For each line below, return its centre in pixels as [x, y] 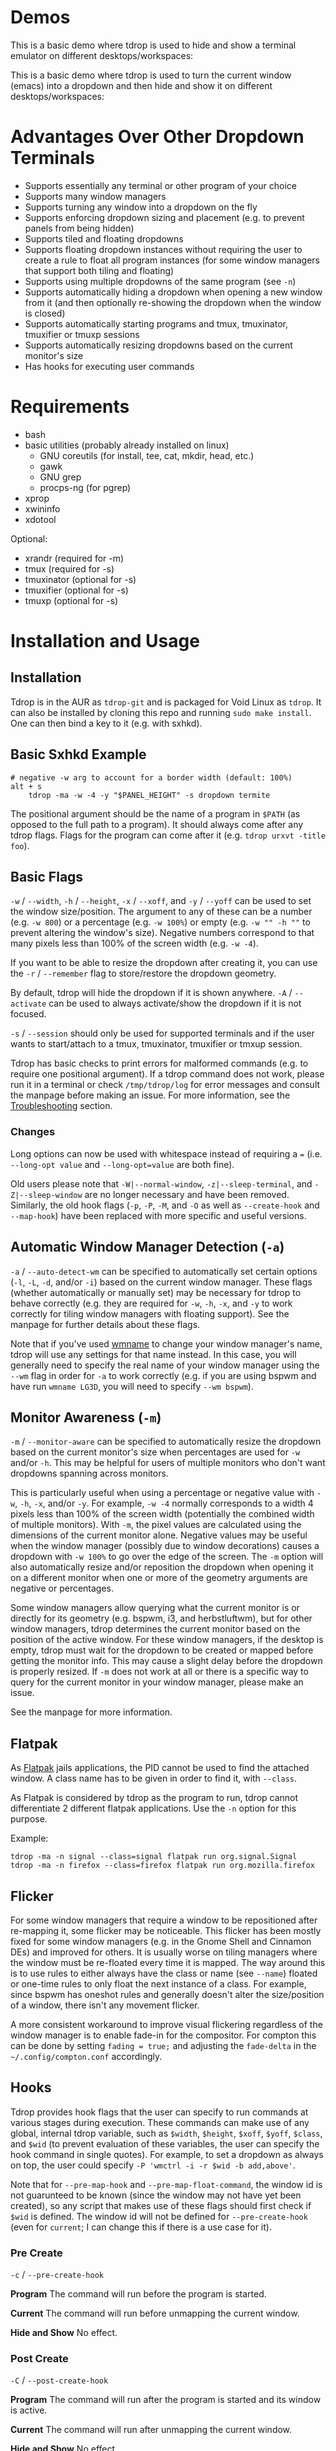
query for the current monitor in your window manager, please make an [157, 1682]
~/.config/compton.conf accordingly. [86, 2056]
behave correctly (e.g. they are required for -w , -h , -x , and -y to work [151, 1303]
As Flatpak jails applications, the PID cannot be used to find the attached [160, 1768]
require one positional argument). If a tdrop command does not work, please [167, 1074]
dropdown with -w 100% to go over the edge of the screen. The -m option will [167, 1557]
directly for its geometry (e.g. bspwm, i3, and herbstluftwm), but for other [161, 1618]
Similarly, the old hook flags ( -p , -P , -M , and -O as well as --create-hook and [165, 1205]
